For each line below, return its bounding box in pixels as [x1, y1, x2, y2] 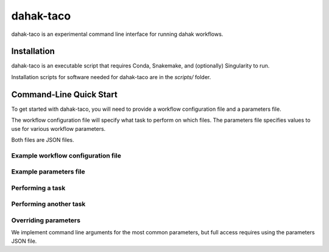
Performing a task [11, 183, 66, 192]
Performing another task [11, 200, 86, 208]
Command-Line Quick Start [11, 89, 118, 100]
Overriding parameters [11, 216, 80, 225]
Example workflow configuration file [11, 151, 121, 159]
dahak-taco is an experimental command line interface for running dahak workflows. [11, 30, 224, 38]
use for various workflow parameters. [11, 125, 106, 132]
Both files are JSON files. [11, 136, 74, 143]
